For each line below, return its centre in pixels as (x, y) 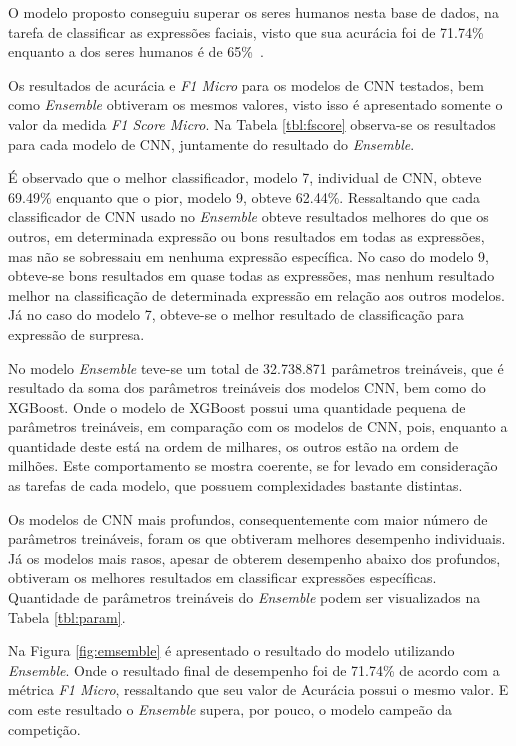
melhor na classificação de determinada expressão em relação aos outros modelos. (256, 294)
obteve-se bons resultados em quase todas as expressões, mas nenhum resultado (251, 275)
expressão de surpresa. (76, 333)
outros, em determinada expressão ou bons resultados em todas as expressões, (246, 235)
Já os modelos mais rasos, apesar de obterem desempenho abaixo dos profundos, (254, 557)
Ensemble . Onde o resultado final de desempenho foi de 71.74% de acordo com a (254, 669)
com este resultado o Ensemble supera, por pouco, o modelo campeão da (230, 709)
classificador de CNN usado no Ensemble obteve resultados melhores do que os (248, 216)
